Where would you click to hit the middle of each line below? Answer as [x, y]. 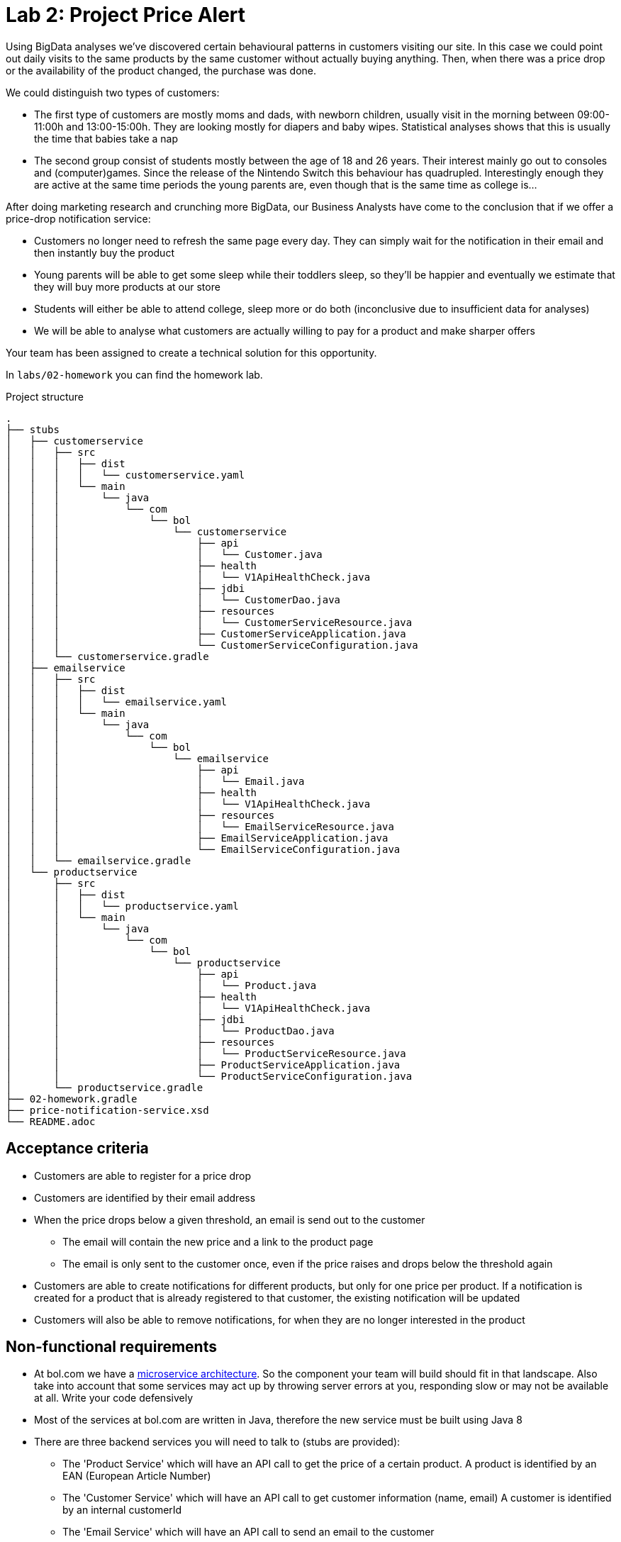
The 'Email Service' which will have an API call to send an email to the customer [248, 1532]
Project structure [45, 396]
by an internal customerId [122, 1510]
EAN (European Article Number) [137, 1476]
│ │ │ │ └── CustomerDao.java [173, 599]
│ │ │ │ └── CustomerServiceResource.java [209, 622]
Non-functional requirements [111, 1347]
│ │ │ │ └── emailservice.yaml [116, 702]
